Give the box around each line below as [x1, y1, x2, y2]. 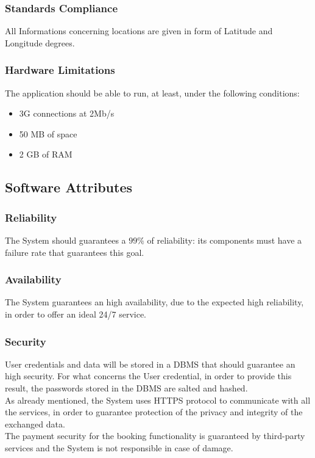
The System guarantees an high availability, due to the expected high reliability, [5, 296, 304, 308]
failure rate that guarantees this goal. [5, 245, 144, 258]
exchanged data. [5, 417, 65, 430]
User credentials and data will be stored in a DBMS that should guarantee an [5, 357, 296, 370]
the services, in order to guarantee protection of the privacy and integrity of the [5, 405, 303, 418]
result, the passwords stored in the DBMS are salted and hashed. [5, 382, 248, 394]
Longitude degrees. [5, 36, 75, 49]
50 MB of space [19, 127, 77, 140]
